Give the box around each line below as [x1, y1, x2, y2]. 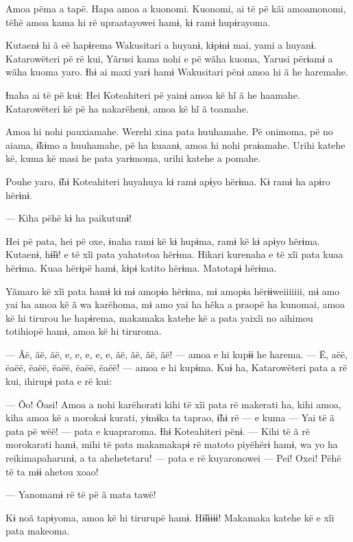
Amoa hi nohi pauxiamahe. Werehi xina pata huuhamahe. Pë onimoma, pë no [5, 124, 333, 139]
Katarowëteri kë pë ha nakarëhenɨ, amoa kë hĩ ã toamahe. [5, 101, 249, 115]
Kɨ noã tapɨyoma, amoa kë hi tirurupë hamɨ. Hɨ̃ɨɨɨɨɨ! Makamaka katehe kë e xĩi [5, 510, 334, 524]
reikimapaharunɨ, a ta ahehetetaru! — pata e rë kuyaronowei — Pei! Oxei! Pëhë [5, 451, 341, 465]
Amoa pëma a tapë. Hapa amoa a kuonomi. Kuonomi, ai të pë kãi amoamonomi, [5, 1, 346, 15]
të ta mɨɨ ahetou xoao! [5, 464, 99, 478]
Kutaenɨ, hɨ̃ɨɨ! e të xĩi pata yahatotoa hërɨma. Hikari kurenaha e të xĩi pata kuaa [5, 247, 343, 261]
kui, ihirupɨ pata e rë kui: [5, 374, 112, 388]
